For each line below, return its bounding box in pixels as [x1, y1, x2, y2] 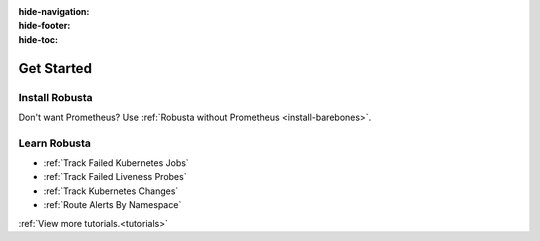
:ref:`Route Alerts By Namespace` [43, 199, 182, 211]
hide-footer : [18, 20, 71, 32]
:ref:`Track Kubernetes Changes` [43, 185, 179, 197]
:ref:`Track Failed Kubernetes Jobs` [43, 157, 189, 169]
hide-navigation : [18, 6, 90, 17]
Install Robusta [18, 90, 94, 104]
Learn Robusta [18, 136, 92, 150]
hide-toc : [18, 33, 59, 45]
